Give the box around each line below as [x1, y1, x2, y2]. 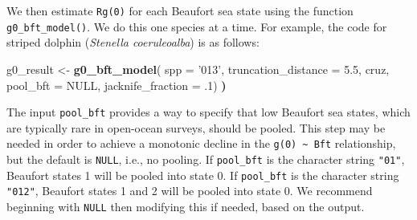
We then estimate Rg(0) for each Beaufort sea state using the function [6, 2, 354, 18]
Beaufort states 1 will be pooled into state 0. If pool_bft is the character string [6, 166, 399, 183]
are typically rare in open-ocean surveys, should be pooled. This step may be [6, 119, 386, 136]
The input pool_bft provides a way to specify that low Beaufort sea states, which [6, 104, 411, 120]
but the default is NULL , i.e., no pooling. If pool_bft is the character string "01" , [6, 151, 405, 167]
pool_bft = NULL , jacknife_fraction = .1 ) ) [6, 76, 227, 93]
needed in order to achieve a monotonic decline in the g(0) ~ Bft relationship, [6, 135, 396, 152]
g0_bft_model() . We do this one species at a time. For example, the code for [6, 18, 387, 35]
